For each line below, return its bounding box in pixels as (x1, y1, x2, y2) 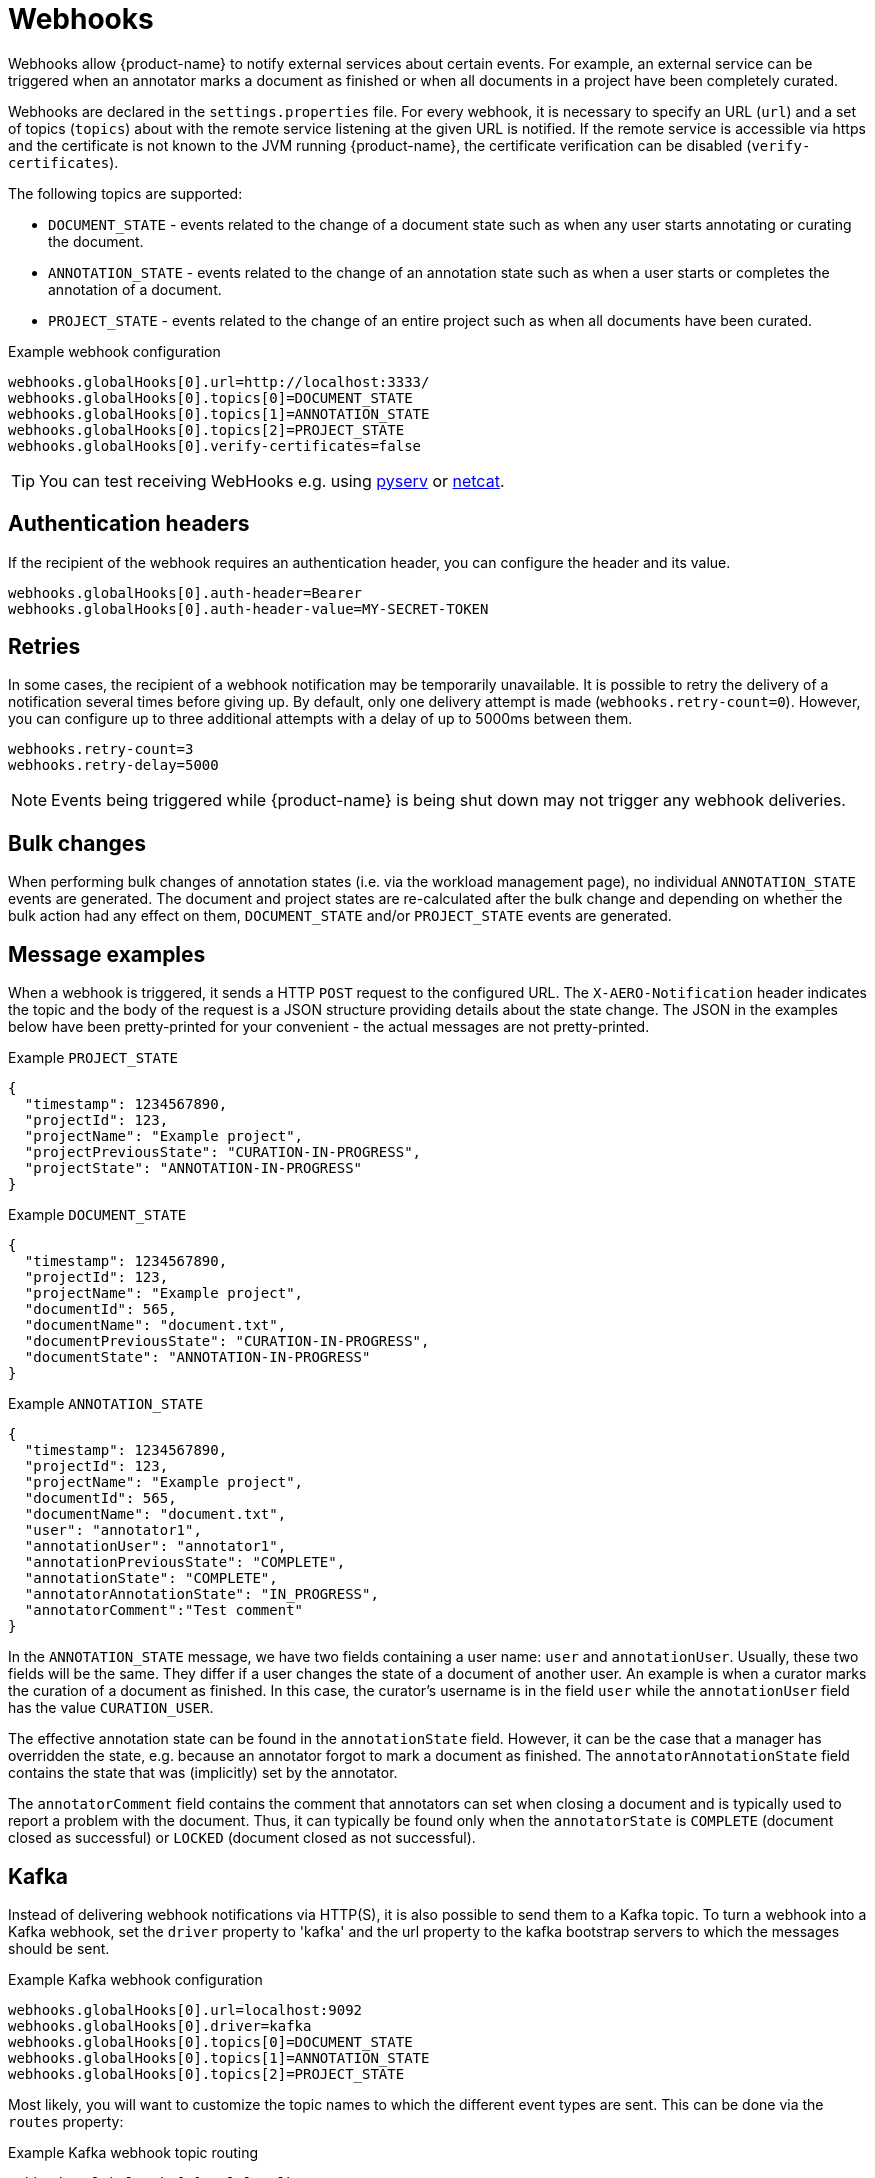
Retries (8, 634, 81, 660)
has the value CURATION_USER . (8, 1699, 214, 1717)
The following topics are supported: (8, 184, 243, 202)
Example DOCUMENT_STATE (8, 1206, 187, 1224)
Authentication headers (8, 511, 250, 537)
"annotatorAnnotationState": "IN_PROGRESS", (24, 1586, 379, 1603)
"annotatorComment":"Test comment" (24, 1602, 304, 1619)
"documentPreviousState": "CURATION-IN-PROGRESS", (24, 1333, 430, 1350)
